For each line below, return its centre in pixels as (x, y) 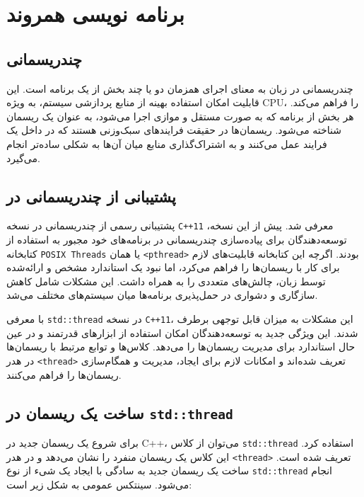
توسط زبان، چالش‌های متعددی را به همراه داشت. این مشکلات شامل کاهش (166, 281)
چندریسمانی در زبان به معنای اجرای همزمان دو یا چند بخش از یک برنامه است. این (180, 88)
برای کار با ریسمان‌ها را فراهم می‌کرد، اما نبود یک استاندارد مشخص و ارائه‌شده (173, 267)
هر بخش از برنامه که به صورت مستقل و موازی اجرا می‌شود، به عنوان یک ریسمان (180, 116)
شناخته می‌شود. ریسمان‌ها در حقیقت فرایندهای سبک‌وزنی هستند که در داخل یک (174, 130)
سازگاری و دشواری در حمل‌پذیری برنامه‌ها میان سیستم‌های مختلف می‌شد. (162, 295)
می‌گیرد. (23, 158)
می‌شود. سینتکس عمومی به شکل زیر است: (99, 484)
